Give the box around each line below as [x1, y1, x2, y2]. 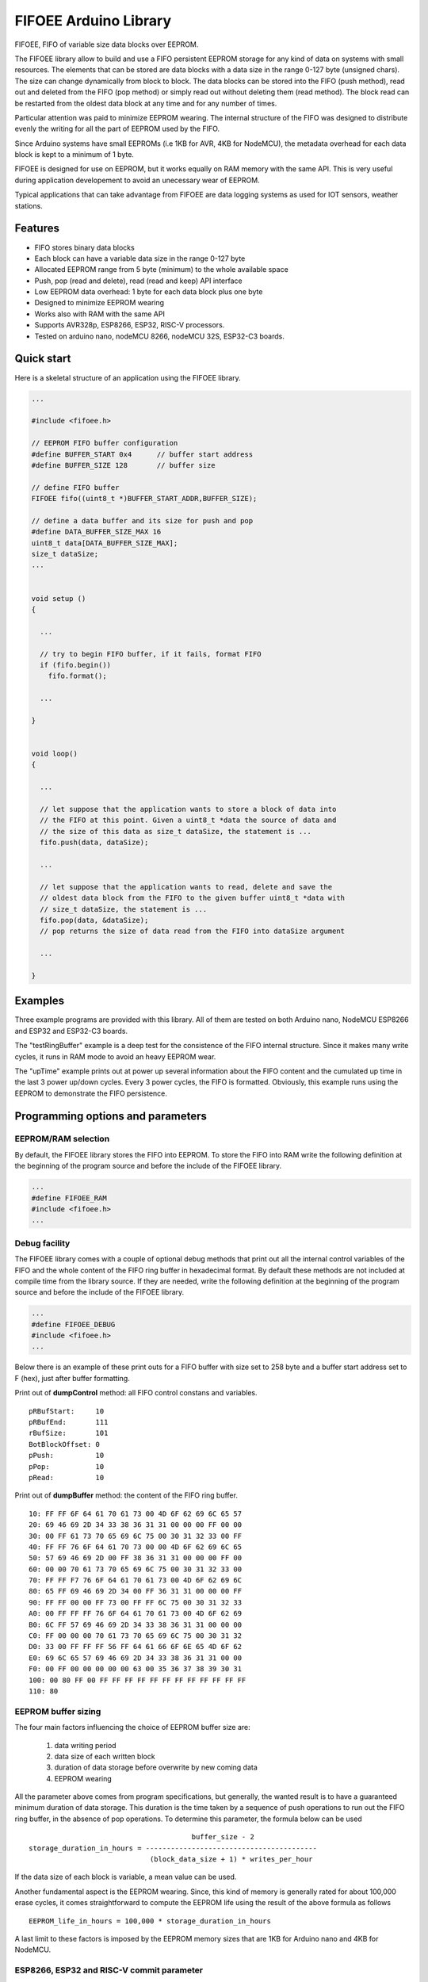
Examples [14, 994, 65, 1008]
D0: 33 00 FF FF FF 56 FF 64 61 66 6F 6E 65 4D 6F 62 [29, 1642, 242, 1651]
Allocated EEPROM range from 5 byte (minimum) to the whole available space [34, 265, 289, 274]
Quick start [14, 352, 71, 365]
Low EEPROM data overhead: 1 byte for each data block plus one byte [34, 287, 263, 297]
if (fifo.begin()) [40, 660, 111, 669]
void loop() [31, 749, 78, 759]
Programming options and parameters [14, 1109, 208, 1123]
